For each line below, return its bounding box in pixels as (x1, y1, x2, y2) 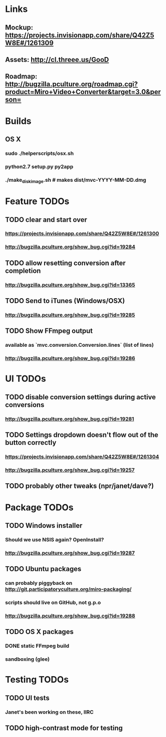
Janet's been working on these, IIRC (5, 708, 94, 715)
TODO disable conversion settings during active (5, 393, 156, 401)
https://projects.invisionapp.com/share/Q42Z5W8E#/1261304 (5, 453, 159, 460)
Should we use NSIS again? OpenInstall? (5, 536, 104, 543)
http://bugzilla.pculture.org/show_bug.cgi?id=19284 (5, 244, 136, 251)
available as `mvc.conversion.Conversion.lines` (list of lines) (5, 342, 154, 349)
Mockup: (5, 23, 34, 32)
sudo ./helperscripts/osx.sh (5, 150, 74, 157)
